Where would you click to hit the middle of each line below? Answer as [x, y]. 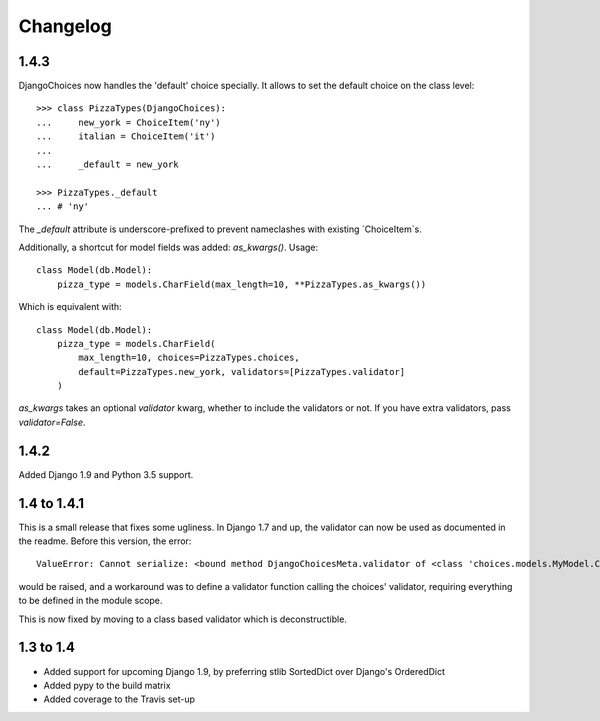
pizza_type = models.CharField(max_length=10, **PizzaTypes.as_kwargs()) [241, 284]
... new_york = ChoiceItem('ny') [129, 122]
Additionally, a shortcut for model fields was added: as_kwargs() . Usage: [168, 247]
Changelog [65, 26]
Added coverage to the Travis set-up [119, 699]
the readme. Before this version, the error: [105, 541]
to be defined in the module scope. [90, 601]
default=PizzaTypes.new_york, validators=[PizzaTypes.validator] [242, 371]
